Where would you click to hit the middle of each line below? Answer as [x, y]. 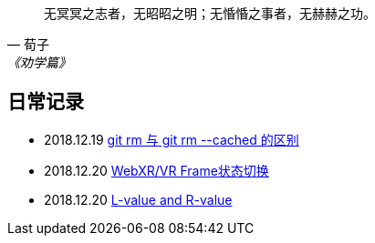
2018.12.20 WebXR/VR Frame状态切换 [156, 170]
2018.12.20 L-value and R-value [138, 199]
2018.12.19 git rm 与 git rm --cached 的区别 [172, 139]
